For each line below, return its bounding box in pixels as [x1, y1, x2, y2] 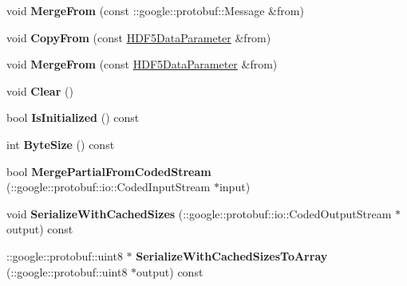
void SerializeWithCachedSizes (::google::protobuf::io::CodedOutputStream [6, 205, 392, 221]
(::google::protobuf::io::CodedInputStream [6, 178, 211, 195]
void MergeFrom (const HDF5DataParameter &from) [6, 56, 278, 72]
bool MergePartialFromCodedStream [6, 163, 211, 179]
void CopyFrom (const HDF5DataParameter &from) [6, 29, 271, 45]
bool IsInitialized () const [6, 109, 140, 126]
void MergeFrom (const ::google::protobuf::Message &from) [6, 2, 304, 18]
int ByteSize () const [6, 135, 115, 152]
